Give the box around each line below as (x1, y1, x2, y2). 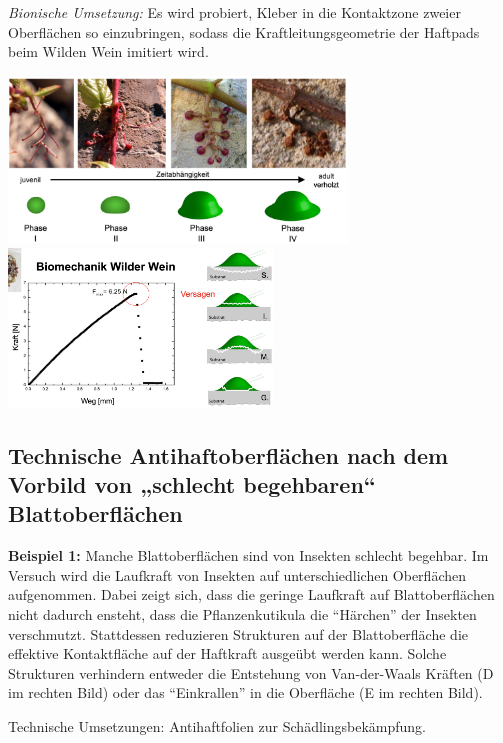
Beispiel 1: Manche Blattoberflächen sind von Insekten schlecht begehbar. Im (8, 545, 489, 566)
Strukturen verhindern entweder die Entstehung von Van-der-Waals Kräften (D (8, 662, 494, 683)
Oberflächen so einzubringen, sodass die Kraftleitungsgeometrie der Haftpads (8, 21, 480, 42)
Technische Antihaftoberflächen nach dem (8, 439, 449, 470)
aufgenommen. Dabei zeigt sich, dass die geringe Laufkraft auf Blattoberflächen (8, 584, 495, 605)
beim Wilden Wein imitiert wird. (8, 41, 209, 62)
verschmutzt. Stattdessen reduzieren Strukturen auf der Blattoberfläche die (8, 623, 468, 644)
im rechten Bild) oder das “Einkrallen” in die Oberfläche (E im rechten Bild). (8, 682, 483, 703)
